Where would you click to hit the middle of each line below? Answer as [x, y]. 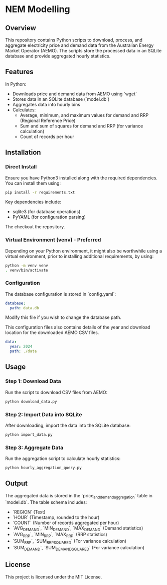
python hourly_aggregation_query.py [43, 468]
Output [16, 483]
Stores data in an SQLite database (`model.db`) [61, 99]
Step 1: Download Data [33, 381]
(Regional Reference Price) [48, 120]
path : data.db [24, 308]
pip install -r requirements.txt [40, 192]
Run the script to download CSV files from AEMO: [56, 392]
